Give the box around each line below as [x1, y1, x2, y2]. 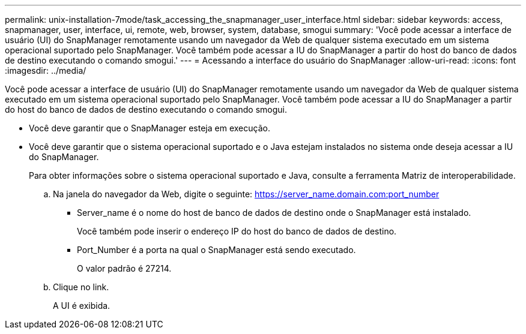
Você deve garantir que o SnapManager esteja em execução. [29, 123, 270, 133]
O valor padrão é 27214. [77, 263, 172, 273]
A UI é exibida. [53, 300, 110, 311]
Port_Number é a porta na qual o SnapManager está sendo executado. [77, 245, 356, 255]
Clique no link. [53, 282, 109, 292]
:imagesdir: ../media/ [5, 65, 86, 76]
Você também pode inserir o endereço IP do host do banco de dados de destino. [77, 226, 397, 236]
